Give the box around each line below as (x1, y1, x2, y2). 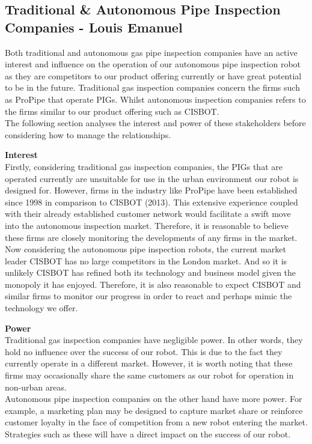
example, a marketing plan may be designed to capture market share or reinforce (5, 404, 303, 416)
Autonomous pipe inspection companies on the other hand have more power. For (5, 392, 302, 405)
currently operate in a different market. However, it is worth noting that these (5, 357, 293, 369)
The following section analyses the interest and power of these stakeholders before (5, 117, 306, 129)
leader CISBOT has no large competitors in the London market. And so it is (5, 254, 287, 267)
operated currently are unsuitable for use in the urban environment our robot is (5, 172, 299, 184)
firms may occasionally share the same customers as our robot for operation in (5, 369, 294, 382)
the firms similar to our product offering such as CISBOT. (5, 105, 219, 117)
